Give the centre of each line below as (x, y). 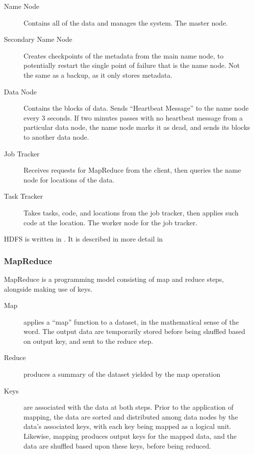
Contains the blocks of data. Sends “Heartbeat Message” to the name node (136, 108)
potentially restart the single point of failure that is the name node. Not (132, 65)
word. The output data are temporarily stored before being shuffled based (134, 331)
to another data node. (56, 136)
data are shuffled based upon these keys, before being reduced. (117, 445)
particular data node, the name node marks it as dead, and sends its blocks (137, 127)
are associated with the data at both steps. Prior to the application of (129, 407)
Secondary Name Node (38, 39)
